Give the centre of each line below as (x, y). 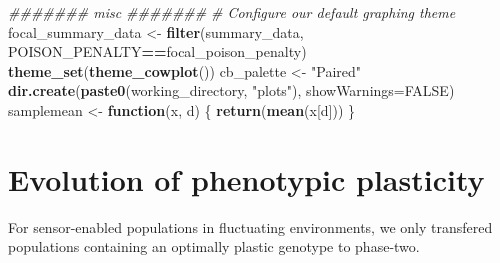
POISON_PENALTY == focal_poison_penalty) (157, 51)
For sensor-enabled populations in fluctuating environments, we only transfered (250, 226)
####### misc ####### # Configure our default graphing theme (232, 12)
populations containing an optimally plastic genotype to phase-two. (214, 246)
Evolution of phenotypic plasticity (246, 178)
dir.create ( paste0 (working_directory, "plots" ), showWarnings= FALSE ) (231, 90)
